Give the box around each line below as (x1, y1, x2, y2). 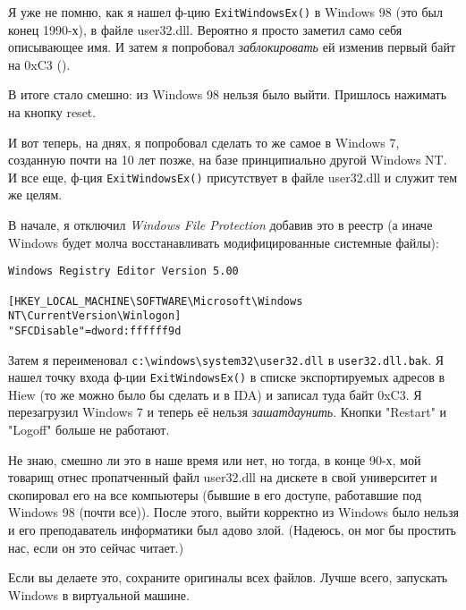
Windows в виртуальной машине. (8, 585, 190, 604)
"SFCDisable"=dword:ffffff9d (8, 324, 182, 337)
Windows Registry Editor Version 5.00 (8, 265, 239, 278)
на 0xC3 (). (8, 55, 71, 73)
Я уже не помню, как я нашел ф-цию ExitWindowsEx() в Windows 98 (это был (8, 3, 444, 21)
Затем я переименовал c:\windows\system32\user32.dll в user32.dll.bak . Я (8, 350, 445, 369)
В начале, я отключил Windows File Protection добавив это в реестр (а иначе (8, 216, 433, 234)
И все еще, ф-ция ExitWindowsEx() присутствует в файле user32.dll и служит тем (8, 167, 458, 186)
